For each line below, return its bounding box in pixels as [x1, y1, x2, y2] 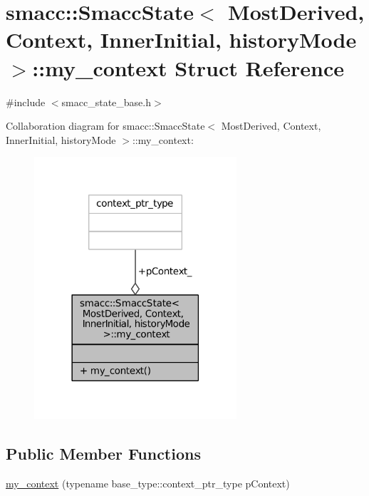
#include [6, 94, 46, 109]
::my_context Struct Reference [32, 53, 344, 82]
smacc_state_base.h [61, 94, 151, 109]
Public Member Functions [6, 443, 201, 465]
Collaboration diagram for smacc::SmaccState [6, 118, 205, 133]
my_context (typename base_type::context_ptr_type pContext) [6, 475, 290, 490]
